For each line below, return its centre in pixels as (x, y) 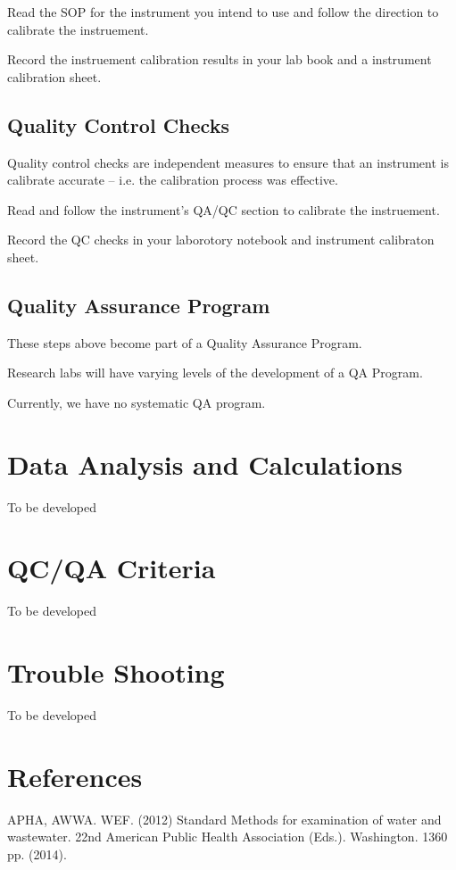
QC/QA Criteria (112, 568)
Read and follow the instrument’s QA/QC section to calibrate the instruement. (224, 209)
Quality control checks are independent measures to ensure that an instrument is (228, 162)
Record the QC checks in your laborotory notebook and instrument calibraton (221, 240)
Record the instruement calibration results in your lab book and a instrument (220, 59)
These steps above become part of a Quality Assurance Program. (185, 342)
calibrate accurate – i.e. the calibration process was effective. (173, 180)
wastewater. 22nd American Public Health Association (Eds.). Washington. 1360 (228, 837)
